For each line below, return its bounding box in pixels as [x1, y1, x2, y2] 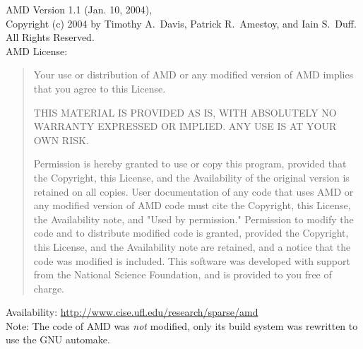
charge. [33, 280, 65, 295]
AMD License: [6, 43, 68, 58]
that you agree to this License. [33, 81, 166, 95]
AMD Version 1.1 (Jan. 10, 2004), [6, 2, 153, 16]
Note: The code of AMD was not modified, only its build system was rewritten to [6, 318, 358, 333]
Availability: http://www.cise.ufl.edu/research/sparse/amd [6, 304, 258, 319]
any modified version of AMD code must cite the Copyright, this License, [33, 198, 351, 213]
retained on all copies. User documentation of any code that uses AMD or [33, 184, 354, 199]
